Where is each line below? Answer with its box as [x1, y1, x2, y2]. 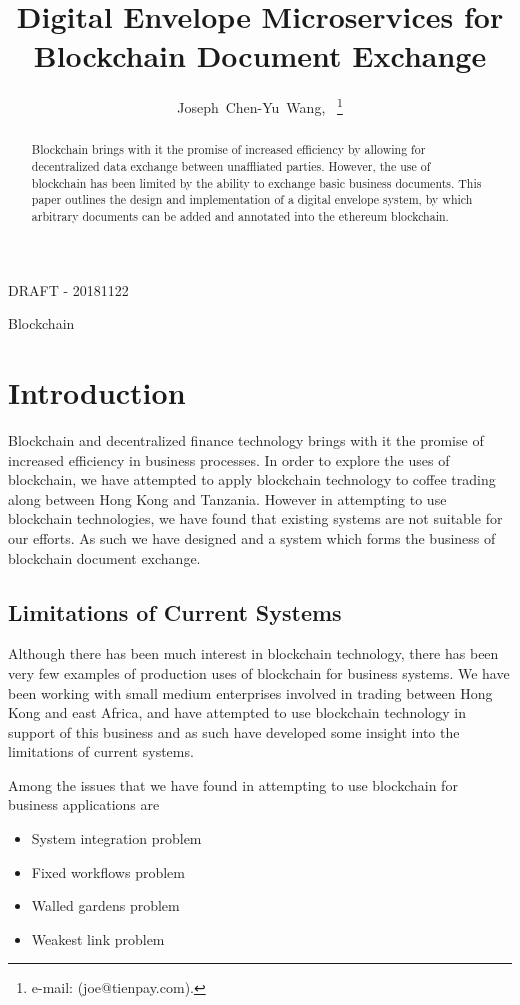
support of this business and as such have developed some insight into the [8, 721, 460, 742]
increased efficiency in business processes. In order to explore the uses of [8, 449, 450, 470]
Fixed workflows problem [31, 861, 185, 882]
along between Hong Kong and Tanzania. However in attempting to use [8, 488, 447, 509]
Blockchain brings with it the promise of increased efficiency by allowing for [31, 141, 426, 158]
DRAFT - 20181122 [8, 279, 129, 300]
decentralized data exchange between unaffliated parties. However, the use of [31, 158, 431, 175]
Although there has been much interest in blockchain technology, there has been [8, 643, 499, 664]
